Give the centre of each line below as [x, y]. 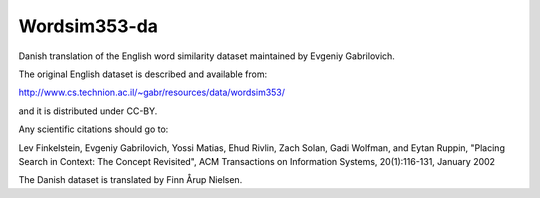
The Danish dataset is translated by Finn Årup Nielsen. [130, 180]
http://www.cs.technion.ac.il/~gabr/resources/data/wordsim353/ [151, 92]
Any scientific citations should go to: [93, 129]
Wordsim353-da [88, 26]
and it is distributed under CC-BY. [88, 111]
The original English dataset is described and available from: [143, 74]
